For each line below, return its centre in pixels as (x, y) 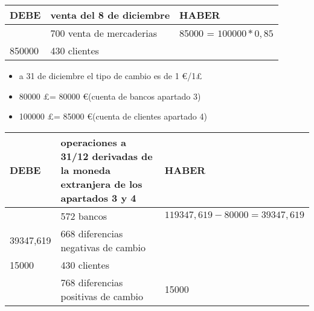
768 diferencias (92, 282)
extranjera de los (101, 184)
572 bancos (84, 216)
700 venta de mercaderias (104, 33)
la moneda (85, 170)
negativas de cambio (103, 247)
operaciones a (93, 142)
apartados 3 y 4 (98, 197)
